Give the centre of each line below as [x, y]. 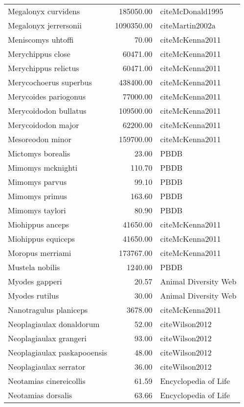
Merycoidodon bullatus [47, 111]
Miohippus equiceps [42, 239]
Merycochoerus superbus [50, 82]
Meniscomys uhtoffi [41, 39]
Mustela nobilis [34, 267]
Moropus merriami [40, 253]
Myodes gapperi [35, 281]
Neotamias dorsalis [40, 395]
